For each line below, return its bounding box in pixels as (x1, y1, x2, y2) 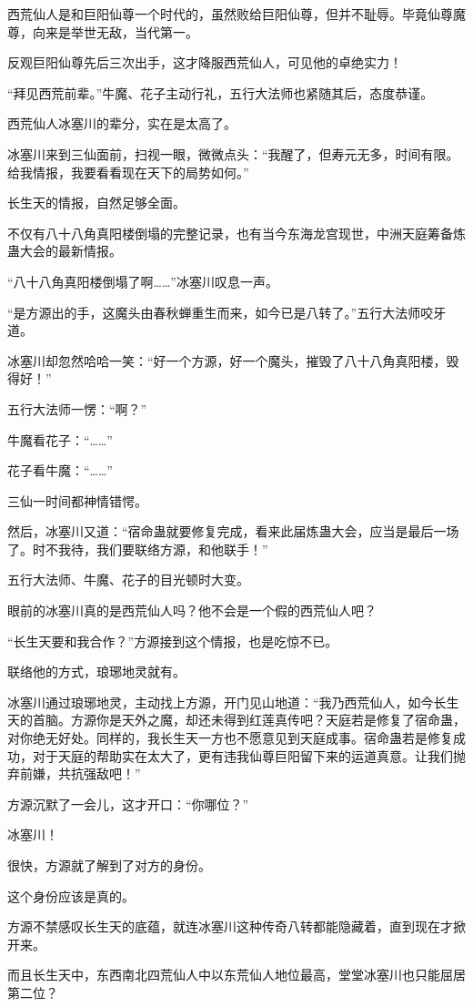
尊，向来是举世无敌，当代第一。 (7, 22, 198, 41)
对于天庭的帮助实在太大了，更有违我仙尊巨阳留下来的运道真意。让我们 (32, 746, 453, 765)
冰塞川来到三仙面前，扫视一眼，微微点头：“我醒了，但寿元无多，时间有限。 (7, 144, 459, 163)
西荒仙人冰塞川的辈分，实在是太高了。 (7, 114, 236, 133)
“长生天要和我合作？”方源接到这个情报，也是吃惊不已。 (7, 631, 338, 650)
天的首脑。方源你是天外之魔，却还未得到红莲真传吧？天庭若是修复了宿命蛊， (7, 710, 466, 729)
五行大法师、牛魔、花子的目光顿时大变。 (7, 570, 249, 589)
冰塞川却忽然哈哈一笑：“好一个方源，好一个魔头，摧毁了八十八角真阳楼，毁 (7, 351, 459, 370)
